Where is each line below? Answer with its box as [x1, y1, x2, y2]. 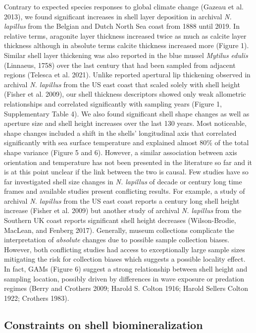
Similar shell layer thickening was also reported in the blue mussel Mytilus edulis [4, 50, 248, 60]
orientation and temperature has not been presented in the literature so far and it [4, 157, 253, 167]
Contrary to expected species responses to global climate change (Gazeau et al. [4, 1, 244, 11]
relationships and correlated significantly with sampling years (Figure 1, [4, 98, 222, 109]
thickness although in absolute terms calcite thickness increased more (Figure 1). [4, 40, 249, 51]
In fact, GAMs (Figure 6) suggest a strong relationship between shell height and [4, 264, 248, 274]
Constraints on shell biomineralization [4, 317, 203, 332]
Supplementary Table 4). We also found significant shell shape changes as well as [4, 108, 250, 118]
